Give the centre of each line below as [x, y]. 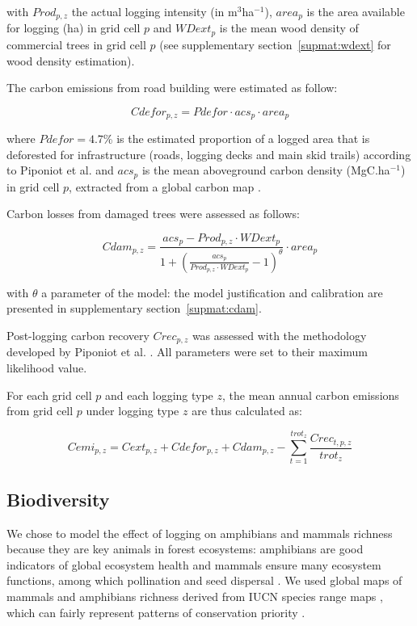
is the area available [356, 11]
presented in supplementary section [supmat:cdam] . [134, 308]
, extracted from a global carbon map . [165, 186]
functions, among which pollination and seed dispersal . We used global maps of [204, 580]
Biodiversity [58, 499]
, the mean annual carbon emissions [311, 395]
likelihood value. [47, 368]
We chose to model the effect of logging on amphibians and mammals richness [200, 533]
